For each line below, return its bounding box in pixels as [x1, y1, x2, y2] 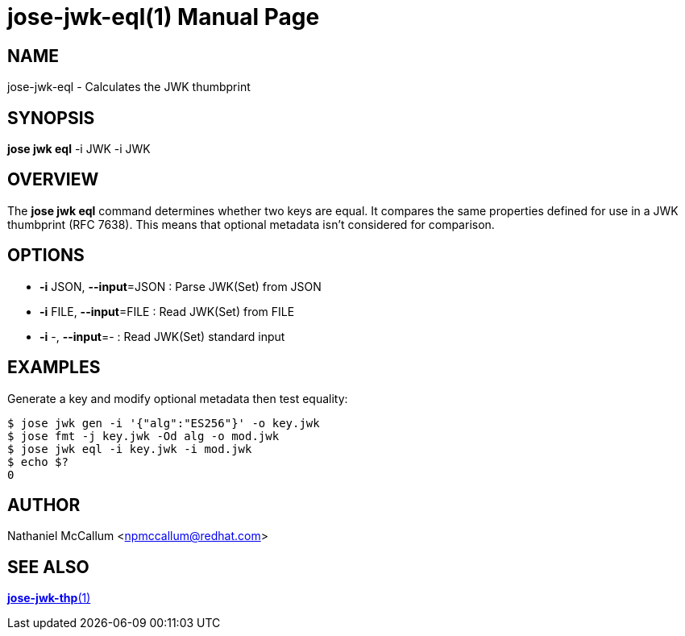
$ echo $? [7, 455, 68, 468]
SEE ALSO [7, 556, 89, 577]
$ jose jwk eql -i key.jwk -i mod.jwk [7, 442, 252, 455]
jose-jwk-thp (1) [7, 591, 91, 605]
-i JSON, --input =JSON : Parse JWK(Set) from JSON [39, 279, 322, 293]
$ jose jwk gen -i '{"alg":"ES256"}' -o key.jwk [7, 416, 320, 430]
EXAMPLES [7, 357, 101, 378]
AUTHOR [7, 494, 81, 515]
